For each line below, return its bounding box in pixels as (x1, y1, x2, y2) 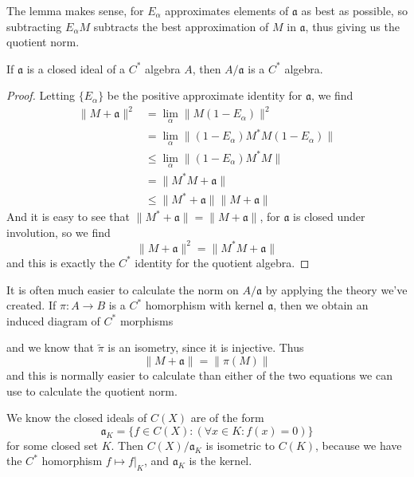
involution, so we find (6, 223, 111, 240)
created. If (6, 297, 57, 313)
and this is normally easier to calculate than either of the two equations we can (6, 366, 393, 383)
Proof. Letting (6, 87, 76, 104)
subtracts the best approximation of (93, 18, 269, 34)
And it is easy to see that (6, 208, 130, 225)
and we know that (6, 339, 95, 356)
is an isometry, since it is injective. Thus (107, 339, 304, 356)
